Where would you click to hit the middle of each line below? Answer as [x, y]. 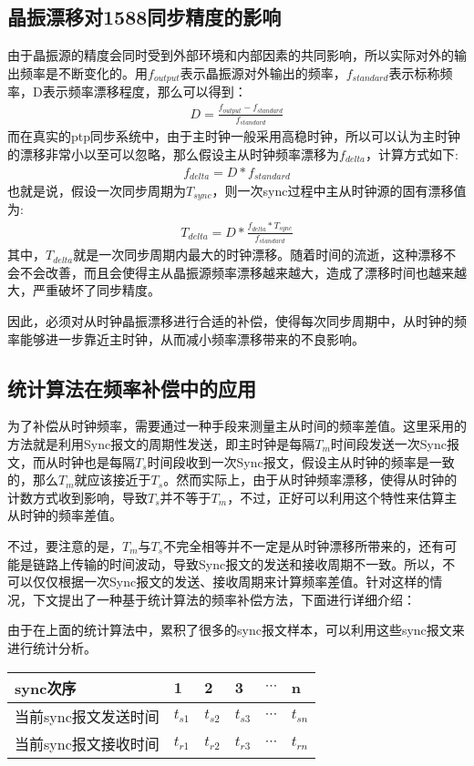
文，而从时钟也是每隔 [71, 461]
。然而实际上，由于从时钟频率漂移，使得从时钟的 [310, 480]
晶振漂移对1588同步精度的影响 [144, 17]
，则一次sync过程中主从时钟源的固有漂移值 [339, 190]
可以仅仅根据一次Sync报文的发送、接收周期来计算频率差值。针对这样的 [219, 582]
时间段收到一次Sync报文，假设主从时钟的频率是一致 [301, 461]
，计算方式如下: [412, 153]
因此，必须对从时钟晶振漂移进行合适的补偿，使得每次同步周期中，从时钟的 [231, 321]
